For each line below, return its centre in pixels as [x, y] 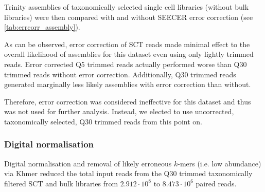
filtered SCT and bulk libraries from [61, 183]
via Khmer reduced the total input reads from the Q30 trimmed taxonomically [128, 173]
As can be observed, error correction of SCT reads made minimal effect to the [127, 44]
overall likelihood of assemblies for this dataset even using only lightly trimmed [129, 54]
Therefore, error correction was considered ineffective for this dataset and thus [128, 101]
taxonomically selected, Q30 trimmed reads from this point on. [103, 121]
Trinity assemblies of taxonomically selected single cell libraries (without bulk [127, 7]
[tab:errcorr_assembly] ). [42, 27]
